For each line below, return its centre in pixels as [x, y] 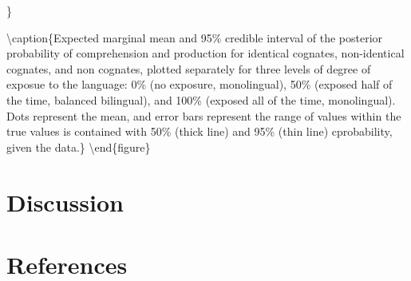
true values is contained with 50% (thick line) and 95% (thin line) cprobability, [200, 131]
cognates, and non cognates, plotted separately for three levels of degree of [189, 68]
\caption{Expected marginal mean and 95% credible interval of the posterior [195, 37]
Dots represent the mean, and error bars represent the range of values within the [204, 115]
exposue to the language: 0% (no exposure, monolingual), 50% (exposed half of [200, 84]
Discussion [65, 202]
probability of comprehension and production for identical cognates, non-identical [205, 53]
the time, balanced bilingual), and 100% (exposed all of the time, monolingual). [201, 99]
